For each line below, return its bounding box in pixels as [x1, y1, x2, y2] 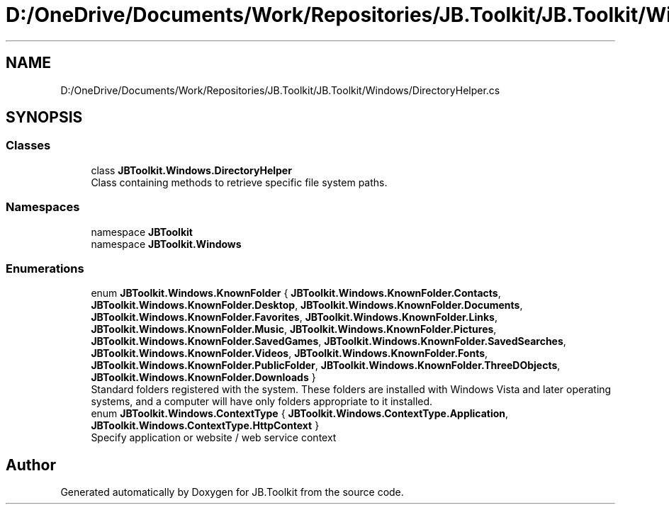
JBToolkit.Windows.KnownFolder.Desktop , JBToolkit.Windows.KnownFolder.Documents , [91, 299, 523, 312]
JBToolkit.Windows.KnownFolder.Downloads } [91, 371, 316, 384]
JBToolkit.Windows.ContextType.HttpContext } [91, 419, 320, 432]
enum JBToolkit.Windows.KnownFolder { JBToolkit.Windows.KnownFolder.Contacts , [91, 287, 501, 300]
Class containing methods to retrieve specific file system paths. [91, 176, 388, 188]
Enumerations [6, 261, 84, 276]
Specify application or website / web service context [91, 431, 337, 444]
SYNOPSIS [6, 108, 83, 127]
